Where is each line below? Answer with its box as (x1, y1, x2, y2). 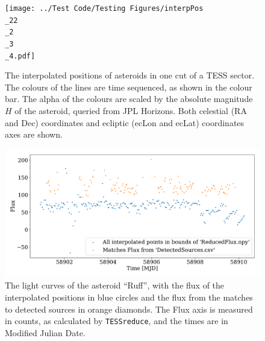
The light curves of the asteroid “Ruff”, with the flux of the (5, 279, 225, 292)
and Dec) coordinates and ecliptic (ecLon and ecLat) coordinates (5, 116, 245, 129)
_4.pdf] (5, 51, 36, 60)
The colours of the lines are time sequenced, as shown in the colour (5, 80, 252, 93)
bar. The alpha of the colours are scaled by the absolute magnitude (5, 92, 253, 105)
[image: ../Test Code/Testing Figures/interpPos (5, 4, 204, 13)
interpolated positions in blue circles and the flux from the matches (5, 291, 253, 304)
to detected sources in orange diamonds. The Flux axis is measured (5, 302, 253, 315)
